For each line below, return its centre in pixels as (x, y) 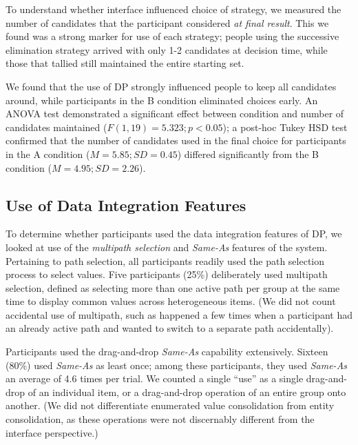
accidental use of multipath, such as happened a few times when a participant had (179, 314)
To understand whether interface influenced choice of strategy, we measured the (173, 9)
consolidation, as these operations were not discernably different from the (160, 419)
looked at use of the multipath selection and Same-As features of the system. (167, 247)
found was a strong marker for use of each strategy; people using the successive (172, 36)
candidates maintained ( (56, 127)
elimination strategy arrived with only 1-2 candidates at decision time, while (167, 49)
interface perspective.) (52, 432)
